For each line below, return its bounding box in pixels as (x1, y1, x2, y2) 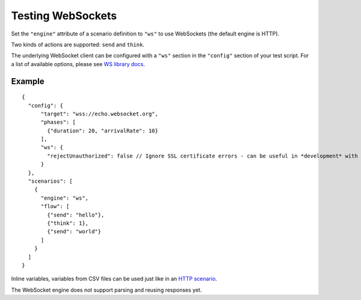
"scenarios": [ (28, 178, 73, 185)
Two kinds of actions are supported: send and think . (11, 41, 144, 48)
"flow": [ (40, 203, 70, 210)
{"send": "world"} (47, 228, 102, 235)
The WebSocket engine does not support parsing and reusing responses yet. (11, 286, 202, 293)
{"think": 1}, (47, 219, 89, 227)
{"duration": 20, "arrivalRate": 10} (47, 127, 159, 134)
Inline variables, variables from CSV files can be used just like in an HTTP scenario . (11, 275, 217, 283)
